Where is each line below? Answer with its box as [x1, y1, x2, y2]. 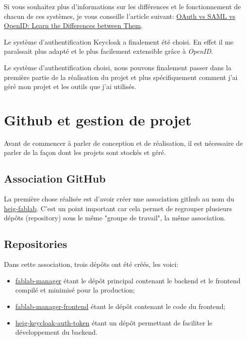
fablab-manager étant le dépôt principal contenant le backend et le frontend [15, 275, 241, 285]
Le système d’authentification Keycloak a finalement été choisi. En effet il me [4, 36, 234, 46]
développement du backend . [15, 327, 98, 337]
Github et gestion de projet [4, 109, 192, 129]
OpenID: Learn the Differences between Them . [4, 20, 143, 31]
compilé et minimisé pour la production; [15, 285, 135, 295]
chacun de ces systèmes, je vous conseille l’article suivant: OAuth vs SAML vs [4, 11, 235, 21]
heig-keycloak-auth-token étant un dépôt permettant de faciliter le [15, 317, 213, 327]
